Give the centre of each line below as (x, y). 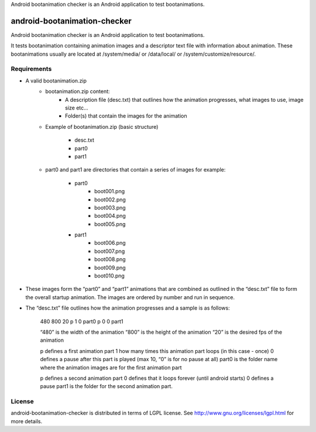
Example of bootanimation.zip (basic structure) (102, 126)
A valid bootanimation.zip (56, 80)
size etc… (77, 108)
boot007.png (110, 251)
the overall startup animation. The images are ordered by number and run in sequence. (130, 297)
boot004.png (110, 216)
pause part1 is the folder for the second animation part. (106, 386)
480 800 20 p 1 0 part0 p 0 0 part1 (82, 321)
